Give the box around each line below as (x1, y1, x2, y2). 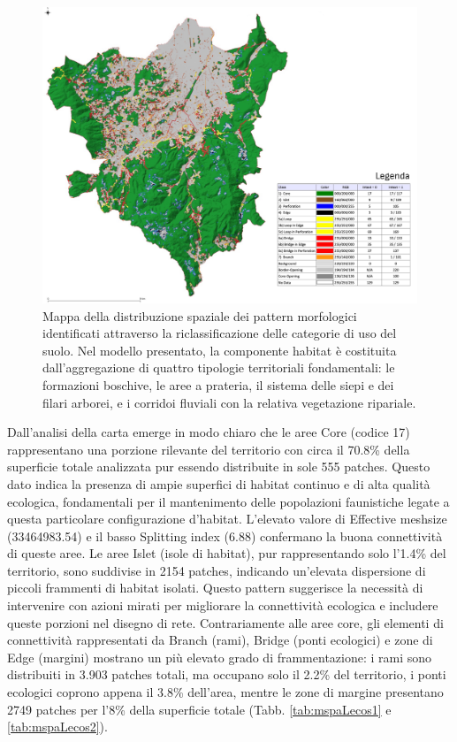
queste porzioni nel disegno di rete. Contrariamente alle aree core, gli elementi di (7, 613, 444, 631)
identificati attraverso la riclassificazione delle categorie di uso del (42, 324, 397, 342)
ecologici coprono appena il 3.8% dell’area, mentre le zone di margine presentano (7, 683, 444, 701)
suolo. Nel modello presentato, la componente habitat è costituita (42, 340, 397, 359)
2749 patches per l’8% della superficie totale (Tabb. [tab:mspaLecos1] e (7, 700, 392, 718)
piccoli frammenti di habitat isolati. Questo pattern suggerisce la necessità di (7, 578, 423, 597)
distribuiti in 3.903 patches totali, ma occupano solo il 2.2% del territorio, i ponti (7, 665, 446, 684)
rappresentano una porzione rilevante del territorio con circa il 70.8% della (7, 440, 410, 458)
